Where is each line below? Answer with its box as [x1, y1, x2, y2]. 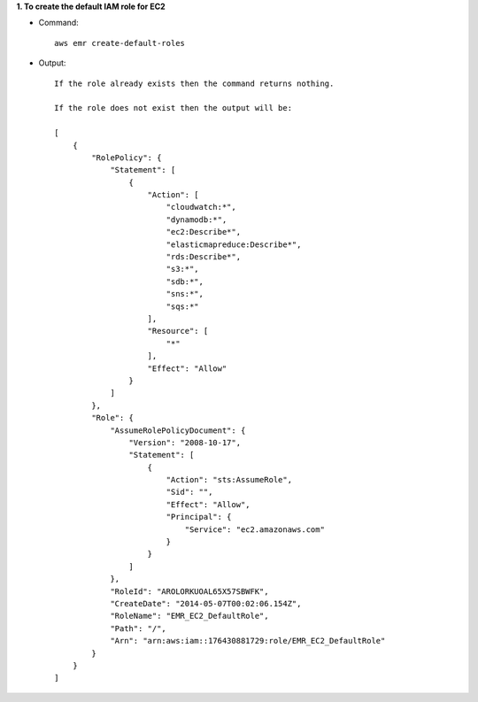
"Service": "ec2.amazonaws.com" [184, 524, 325, 535]
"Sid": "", [166, 487, 213, 498]
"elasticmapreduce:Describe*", [166, 239, 302, 250]
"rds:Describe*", [166, 252, 242, 262]
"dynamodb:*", [166, 214, 227, 225]
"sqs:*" [166, 301, 199, 312]
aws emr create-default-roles [54, 38, 186, 48]
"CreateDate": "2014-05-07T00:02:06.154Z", [110, 598, 302, 608]
